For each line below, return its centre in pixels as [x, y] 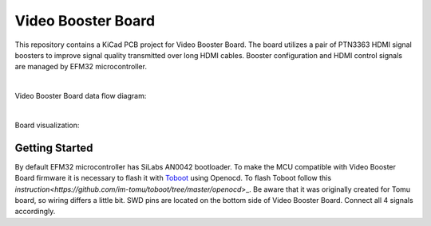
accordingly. [35, 212]
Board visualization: [47, 125]
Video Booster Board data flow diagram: [81, 96]
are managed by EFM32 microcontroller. [81, 67]
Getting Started [54, 148]
